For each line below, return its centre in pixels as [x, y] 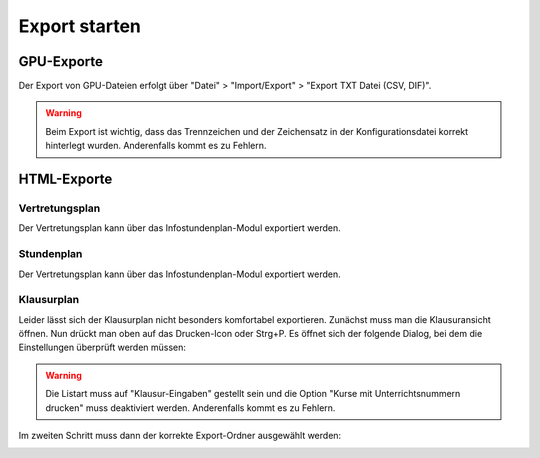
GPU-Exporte [61, 61]
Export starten [80, 26]
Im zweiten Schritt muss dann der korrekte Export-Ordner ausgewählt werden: [180, 436]
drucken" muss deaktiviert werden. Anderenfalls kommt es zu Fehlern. [190, 407]
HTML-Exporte [65, 179]
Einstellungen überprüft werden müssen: [102, 347]
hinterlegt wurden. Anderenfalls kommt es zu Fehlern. [156, 146]
